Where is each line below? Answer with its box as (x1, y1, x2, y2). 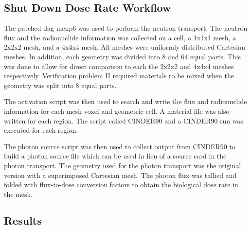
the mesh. (4, 189, 33, 199)
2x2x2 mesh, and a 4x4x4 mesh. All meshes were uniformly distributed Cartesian (4, 42, 246, 52)
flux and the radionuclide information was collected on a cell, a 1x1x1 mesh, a (4, 32, 236, 42)
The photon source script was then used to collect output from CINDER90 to (4, 141, 235, 151)
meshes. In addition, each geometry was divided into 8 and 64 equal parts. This (4, 51, 241, 61)
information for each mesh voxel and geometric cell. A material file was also (4, 106, 230, 116)
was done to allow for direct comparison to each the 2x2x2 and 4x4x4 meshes (4, 61, 234, 71)
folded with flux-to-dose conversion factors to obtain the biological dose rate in (4, 179, 238, 190)
